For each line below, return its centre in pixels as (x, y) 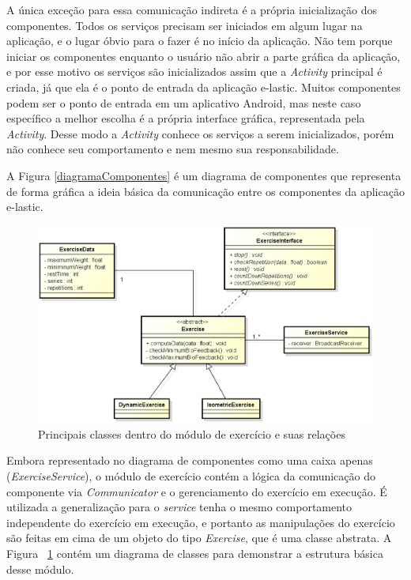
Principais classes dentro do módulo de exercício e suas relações (192, 433)
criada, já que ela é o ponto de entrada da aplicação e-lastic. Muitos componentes (204, 87)
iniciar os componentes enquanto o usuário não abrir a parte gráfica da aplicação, (204, 56)
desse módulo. (40, 569)
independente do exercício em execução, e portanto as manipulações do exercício (201, 522)
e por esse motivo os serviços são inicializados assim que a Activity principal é (194, 72)
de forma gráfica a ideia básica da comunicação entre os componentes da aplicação (205, 191)
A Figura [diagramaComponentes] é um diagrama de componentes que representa (204, 175)
